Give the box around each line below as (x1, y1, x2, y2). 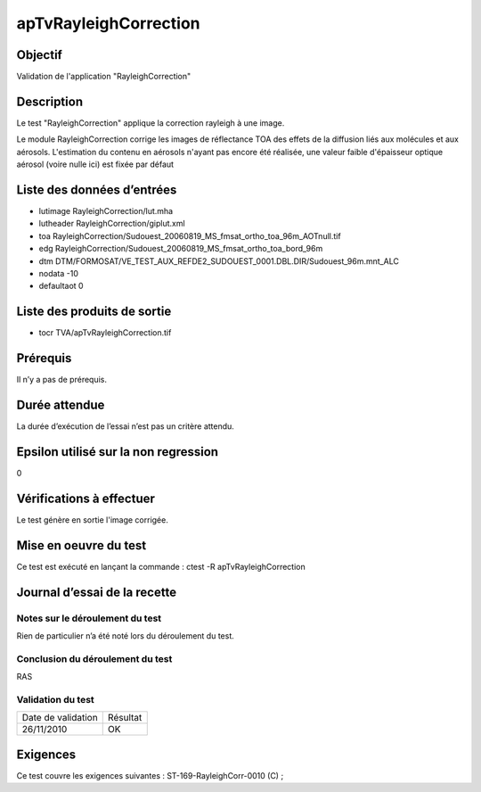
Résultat (107, 712, 143, 724)
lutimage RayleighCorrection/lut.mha (38, 206, 174, 217)
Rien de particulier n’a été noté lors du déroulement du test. (16, 630, 235, 641)
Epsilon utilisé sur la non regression (16, 444, 218, 459)
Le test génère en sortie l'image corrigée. (16, 514, 168, 525)
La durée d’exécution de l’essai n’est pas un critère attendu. (16, 421, 235, 432)
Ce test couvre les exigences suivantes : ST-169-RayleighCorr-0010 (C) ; (16, 770, 284, 780)
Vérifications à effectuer (16, 491, 156, 506)
